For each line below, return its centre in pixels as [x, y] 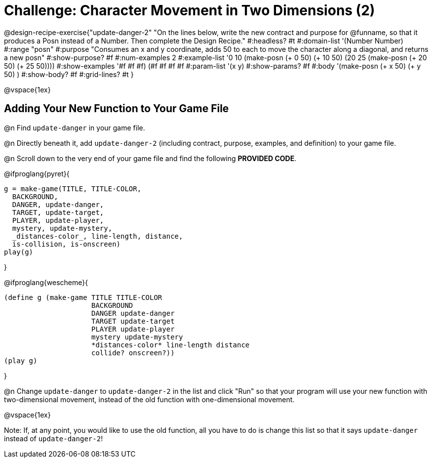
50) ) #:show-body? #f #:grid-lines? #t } [69, 74]
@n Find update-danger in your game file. [75, 127]
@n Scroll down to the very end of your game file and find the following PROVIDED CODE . [150, 158]
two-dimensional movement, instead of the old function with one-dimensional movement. [149, 399]
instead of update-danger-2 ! [54, 438]
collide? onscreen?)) [133, 353]
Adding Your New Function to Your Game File [117, 109]
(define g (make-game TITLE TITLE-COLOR [83, 297]
